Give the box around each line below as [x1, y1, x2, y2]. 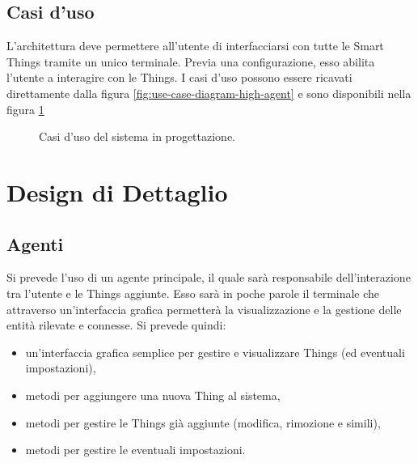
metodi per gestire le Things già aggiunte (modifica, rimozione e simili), [25, 414, 381, 431]
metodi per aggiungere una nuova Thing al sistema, [25, 386, 281, 403]
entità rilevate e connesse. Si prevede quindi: [6, 316, 226, 333]
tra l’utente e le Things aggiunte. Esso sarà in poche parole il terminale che [6, 284, 380, 301]
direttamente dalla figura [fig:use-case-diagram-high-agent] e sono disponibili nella [6, 84, 412, 101]
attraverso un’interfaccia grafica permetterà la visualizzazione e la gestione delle [6, 300, 402, 317]
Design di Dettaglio [6, 175, 228, 208]
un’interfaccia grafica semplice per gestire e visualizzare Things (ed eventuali [25, 343, 405, 360]
